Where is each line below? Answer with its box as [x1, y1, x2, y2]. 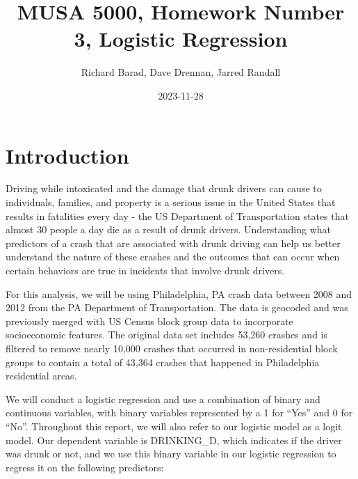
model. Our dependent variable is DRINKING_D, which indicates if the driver [6, 432, 342, 447]
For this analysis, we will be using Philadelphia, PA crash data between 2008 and [6, 286, 352, 301]
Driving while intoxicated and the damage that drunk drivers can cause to [6, 181, 322, 196]
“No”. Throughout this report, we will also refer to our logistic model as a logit [6, 418, 342, 433]
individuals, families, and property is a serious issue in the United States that [6, 195, 336, 210]
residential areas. [6, 368, 77, 383]
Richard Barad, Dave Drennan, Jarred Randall [81, 65, 281, 79]
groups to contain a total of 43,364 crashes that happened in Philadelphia [6, 354, 320, 369]
